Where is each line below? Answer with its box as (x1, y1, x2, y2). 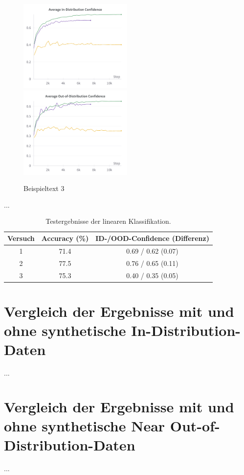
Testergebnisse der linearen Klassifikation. (45, 216, 171, 226)
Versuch (7, 233, 35, 243)
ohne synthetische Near (4, 416, 165, 436)
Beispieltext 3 (23, 183, 65, 193)
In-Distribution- (131, 320, 241, 340)
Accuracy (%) (41, 233, 89, 243)
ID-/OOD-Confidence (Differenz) (95, 233, 209, 243)
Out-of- (170, 416, 220, 436)
